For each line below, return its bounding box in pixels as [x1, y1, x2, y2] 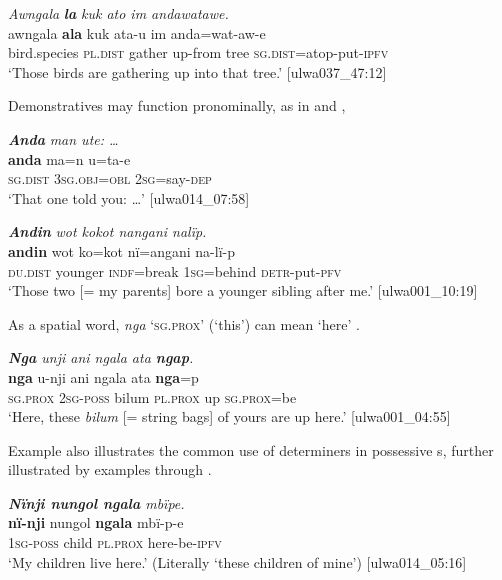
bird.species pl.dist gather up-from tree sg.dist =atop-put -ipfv [8, 42, 389, 63]
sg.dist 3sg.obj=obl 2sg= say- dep [8, 168, 212, 189]
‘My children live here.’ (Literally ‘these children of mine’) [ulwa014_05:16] [8, 551, 467, 572]
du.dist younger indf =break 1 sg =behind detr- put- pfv [8, 260, 342, 281]
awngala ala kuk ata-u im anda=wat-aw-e [8, 22, 266, 43]
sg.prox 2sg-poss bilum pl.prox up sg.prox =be [8, 386, 297, 407]
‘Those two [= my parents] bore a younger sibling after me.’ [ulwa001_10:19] [8, 280, 478, 301]
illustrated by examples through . [8, 459, 212, 480]
